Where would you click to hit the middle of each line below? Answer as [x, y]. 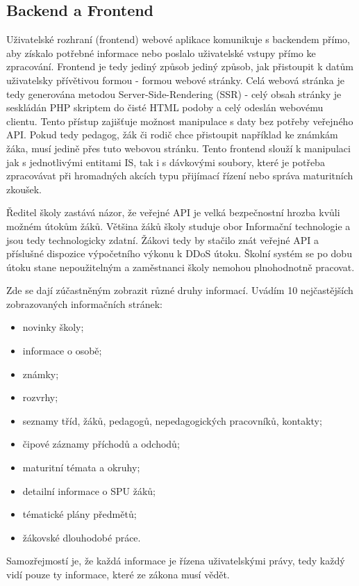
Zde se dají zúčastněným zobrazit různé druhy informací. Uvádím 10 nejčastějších [180, 290]
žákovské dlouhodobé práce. [82, 537]
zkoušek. [24, 189]
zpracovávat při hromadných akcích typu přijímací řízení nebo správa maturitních [180, 176]
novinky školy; [53, 327]
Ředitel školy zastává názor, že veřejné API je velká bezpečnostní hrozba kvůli [173, 212]
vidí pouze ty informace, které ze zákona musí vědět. [118, 575]
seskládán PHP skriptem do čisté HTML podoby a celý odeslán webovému [165, 107]
